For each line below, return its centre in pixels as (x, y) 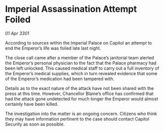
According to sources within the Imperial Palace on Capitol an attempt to (79, 43)
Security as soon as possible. (35, 124)
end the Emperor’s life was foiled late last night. (53, 48)
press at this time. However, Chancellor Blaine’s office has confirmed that (79, 93)
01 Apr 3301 (17, 33)
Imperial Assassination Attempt (71, 9)
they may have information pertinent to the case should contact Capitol (77, 119)
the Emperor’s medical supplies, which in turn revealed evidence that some (81, 73)
